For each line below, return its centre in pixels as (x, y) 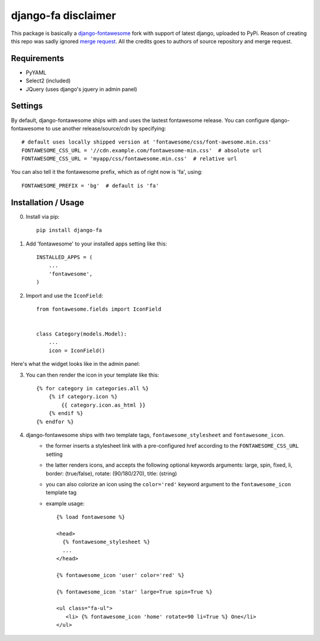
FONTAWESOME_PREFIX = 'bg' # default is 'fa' (90, 186)
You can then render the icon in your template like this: (92, 375)
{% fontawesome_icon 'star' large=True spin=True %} (135, 592)
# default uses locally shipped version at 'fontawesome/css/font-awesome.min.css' (147, 142)
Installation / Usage (47, 202)
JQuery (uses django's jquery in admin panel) (81, 89)
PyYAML (36, 72)
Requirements (38, 58)
